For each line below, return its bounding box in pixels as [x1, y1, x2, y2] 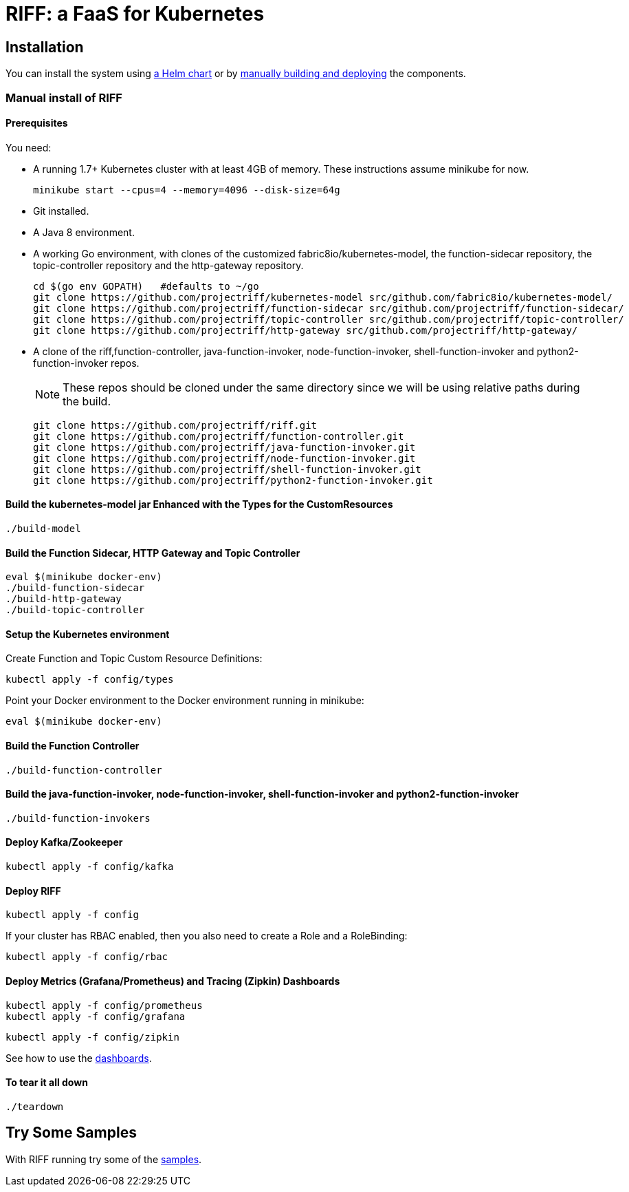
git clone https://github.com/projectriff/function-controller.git [33, 430, 404, 442]
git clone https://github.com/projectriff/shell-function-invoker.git [33, 463, 421, 475]
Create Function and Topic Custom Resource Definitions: [5, 652, 263, 665]
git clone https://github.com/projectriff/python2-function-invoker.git [33, 474, 433, 486]
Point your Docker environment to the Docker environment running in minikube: [5, 694, 364, 707]
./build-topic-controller [5, 604, 145, 616]
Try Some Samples [5, 1124, 137, 1142]
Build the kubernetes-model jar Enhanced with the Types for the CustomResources [5, 498, 393, 511]
